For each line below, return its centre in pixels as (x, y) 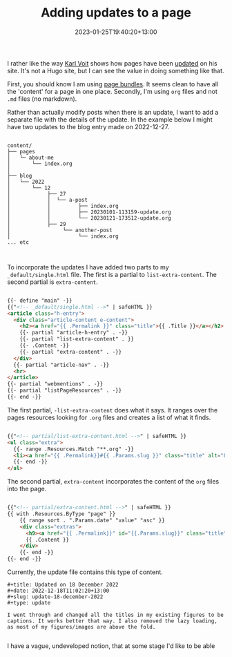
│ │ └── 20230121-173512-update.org (89, 218)
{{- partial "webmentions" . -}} (55, 384)
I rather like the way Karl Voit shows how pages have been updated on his (112, 63)
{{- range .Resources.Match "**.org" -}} (74, 449)
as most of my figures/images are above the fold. (81, 627)
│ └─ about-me (30, 158)
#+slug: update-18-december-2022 (55, 597)
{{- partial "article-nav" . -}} (61, 365)
